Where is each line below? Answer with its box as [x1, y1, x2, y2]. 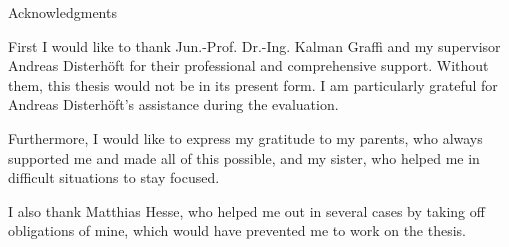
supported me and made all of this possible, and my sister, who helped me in [8, 147, 480, 168]
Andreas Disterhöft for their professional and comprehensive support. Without [8, 55, 489, 76]
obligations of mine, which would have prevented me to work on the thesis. [8, 220, 467, 241]
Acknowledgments [8, 2, 117, 22]
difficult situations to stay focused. [8, 167, 220, 188]
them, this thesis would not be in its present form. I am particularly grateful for [8, 74, 498, 95]
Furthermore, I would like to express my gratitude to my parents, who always [8, 127, 483, 148]
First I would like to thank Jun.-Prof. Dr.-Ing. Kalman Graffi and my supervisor [8, 35, 501, 56]
